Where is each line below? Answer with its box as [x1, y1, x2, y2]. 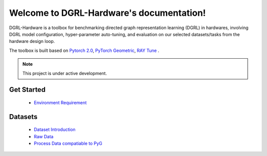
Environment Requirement [34, 99, 87, 106]
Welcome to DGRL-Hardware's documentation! [9, 7, 206, 18]
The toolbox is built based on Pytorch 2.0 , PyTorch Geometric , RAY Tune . [9, 47, 159, 53]
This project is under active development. [22, 70, 107, 76]
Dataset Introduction [34, 126, 76, 133]
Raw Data [34, 133, 54, 139]
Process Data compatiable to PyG [34, 141, 102, 147]
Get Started [9, 85, 45, 94]
